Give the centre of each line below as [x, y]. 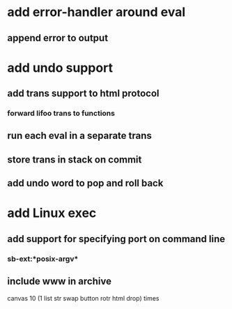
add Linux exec [52, 213]
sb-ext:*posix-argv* [43, 259]
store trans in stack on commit [75, 159]
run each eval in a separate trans [79, 136]
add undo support [60, 68]
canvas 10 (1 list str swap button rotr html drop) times [83, 298]
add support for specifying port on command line [116, 239]
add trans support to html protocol [83, 94]
